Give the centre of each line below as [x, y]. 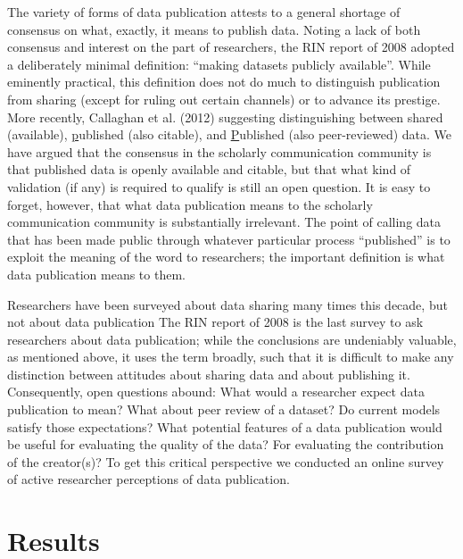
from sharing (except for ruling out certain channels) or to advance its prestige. [224, 99]
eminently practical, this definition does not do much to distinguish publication [224, 82]
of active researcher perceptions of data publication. [149, 479]
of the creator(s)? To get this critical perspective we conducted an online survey [226, 461]
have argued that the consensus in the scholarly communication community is [219, 151]
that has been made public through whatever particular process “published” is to [229, 239]
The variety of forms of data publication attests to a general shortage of [204, 12]
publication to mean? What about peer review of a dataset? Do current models [224, 409]
